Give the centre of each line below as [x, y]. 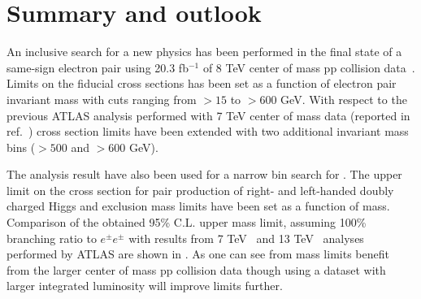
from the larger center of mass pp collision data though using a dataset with [196, 269]
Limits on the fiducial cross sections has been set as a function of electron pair [202, 83]
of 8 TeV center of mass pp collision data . [309, 67]
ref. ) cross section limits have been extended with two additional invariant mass [208, 131]
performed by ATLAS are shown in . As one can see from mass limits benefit [198, 254]
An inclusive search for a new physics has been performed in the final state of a [204, 52]
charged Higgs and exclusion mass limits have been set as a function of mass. [198, 206]
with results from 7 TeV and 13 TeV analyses [246, 238]
